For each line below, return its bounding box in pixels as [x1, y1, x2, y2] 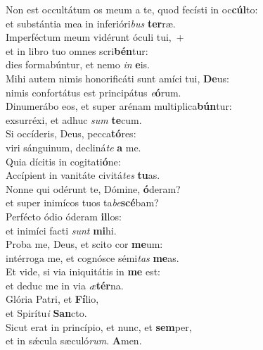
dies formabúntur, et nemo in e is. [6, 57, 150, 72]
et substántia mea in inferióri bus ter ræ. [6, 15, 176, 30]
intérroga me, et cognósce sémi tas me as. [6, 250, 179, 265]
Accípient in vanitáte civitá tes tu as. [6, 168, 160, 182]
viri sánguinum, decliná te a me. [6, 139, 141, 154]
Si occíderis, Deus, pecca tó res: [6, 126, 136, 141]
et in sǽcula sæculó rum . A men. [6, 333, 142, 348]
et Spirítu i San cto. [6, 306, 87, 320]
